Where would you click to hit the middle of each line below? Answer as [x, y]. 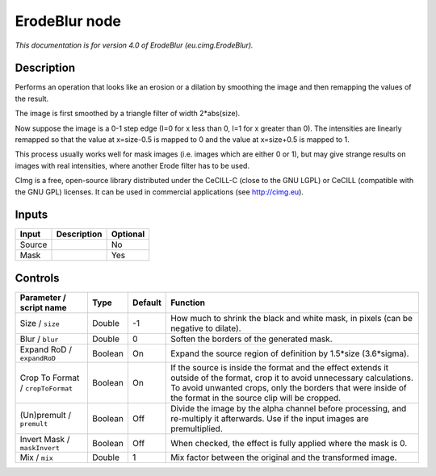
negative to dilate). [206, 328]
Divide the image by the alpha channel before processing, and [289, 409]
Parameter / [43, 297]
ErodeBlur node [68, 21]
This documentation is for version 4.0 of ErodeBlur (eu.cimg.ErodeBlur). [134, 45]
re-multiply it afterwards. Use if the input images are [270, 418]
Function [188, 303]
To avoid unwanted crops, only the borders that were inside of [289, 388]
